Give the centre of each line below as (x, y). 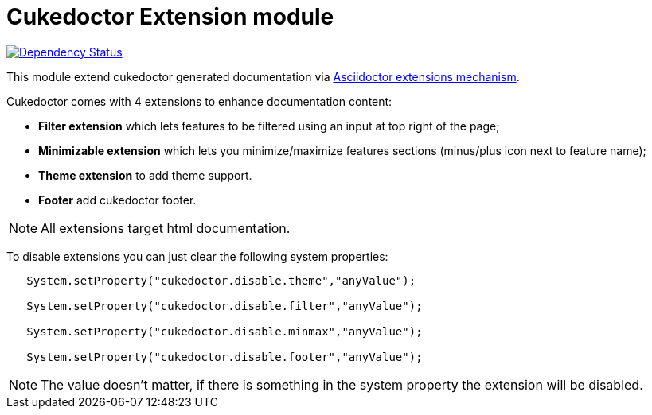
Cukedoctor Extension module (170, 17)
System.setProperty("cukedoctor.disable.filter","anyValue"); (224, 306)
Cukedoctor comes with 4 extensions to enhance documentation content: (199, 101)
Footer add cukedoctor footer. (117, 200)
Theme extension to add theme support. (145, 175)
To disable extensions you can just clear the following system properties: (197, 256)
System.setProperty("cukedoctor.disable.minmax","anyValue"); (224, 331)
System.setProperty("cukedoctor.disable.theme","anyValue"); (221, 280)
